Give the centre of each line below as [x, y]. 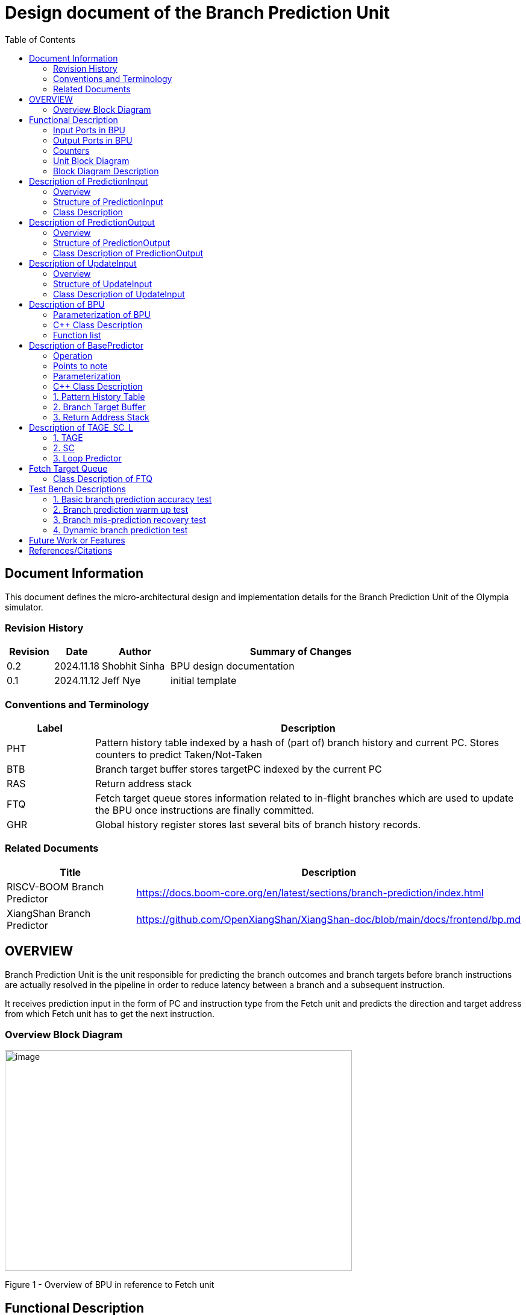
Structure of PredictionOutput [112, 242]
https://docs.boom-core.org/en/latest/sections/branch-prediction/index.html [310, 892]
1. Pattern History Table [99, 396]
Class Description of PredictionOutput [128, 253]
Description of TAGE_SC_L [81, 427]
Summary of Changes [301, 652]
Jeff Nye [121, 681]
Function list [77, 335]
